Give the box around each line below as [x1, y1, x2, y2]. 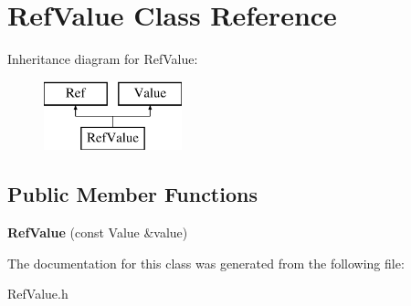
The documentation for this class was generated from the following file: [7, 253, 405, 272]
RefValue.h [7, 284, 68, 303]
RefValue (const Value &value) [7, 223, 188, 242]
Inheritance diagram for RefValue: [7, 49, 198, 69]
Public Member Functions [7, 180, 258, 208]
